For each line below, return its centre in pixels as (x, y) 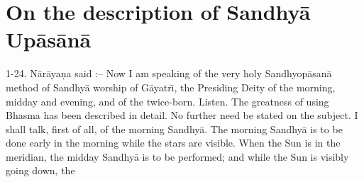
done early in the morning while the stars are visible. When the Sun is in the (173, 143)
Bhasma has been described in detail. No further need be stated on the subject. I (182, 115)
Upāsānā (49, 39)
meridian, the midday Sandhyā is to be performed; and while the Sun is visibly (177, 156)
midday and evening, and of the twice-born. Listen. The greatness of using (167, 101)
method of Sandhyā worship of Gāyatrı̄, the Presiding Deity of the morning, (171, 87)
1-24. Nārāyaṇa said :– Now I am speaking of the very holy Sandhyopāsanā (169, 73)
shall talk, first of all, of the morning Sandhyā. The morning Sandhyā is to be (174, 129)
